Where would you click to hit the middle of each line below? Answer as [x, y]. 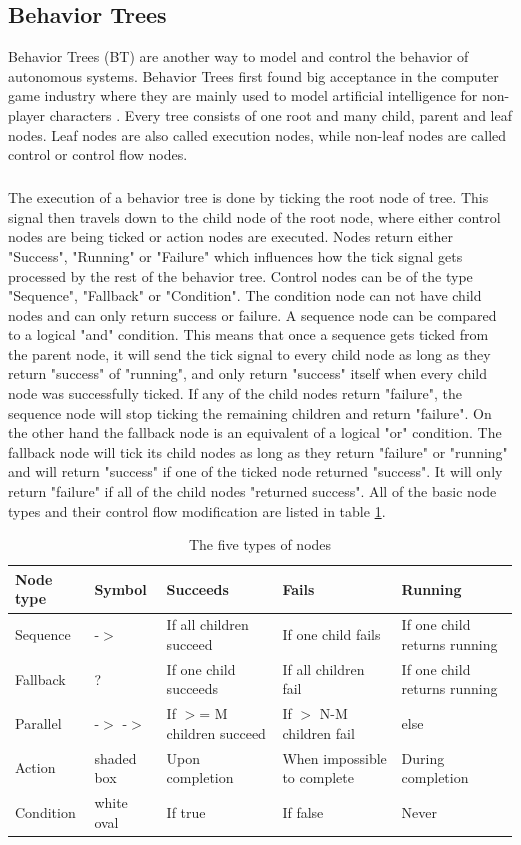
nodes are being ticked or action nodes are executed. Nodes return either [230, 236]
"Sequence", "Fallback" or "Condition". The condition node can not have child [245, 295]
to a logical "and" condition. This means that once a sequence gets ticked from [248, 334]
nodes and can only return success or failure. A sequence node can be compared [252, 314]
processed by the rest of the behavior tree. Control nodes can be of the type [240, 275]
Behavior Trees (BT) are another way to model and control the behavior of [238, 56]
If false [303, 811]
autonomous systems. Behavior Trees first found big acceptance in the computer [253, 75]
